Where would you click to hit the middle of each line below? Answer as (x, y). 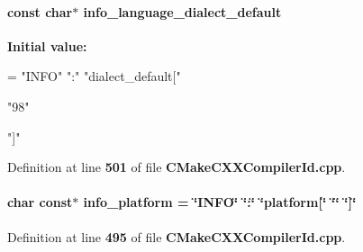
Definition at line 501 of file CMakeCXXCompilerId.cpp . (177, 167)
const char (40, 11)
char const (40, 202)
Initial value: (47, 45)
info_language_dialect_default (182, 11)
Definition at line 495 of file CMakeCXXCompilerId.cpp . (177, 236)
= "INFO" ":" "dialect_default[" (94, 76)
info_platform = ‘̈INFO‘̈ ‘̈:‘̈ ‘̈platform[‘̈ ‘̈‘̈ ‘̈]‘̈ (220, 202)
